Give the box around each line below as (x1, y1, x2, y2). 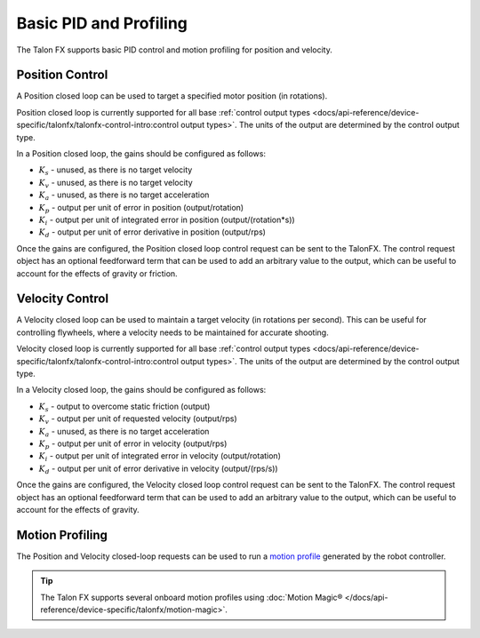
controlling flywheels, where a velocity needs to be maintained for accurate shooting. (16, 327, 329, 338)
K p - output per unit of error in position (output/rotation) (38, 202, 244, 215)
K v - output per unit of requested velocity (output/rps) (38, 413, 237, 426)
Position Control (16, 68, 108, 83)
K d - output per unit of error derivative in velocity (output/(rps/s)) (38, 463, 279, 475)
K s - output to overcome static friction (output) (38, 401, 211, 413)
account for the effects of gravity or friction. (16, 267, 178, 279)
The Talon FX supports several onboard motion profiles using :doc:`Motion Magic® (40, 592, 343, 602)
